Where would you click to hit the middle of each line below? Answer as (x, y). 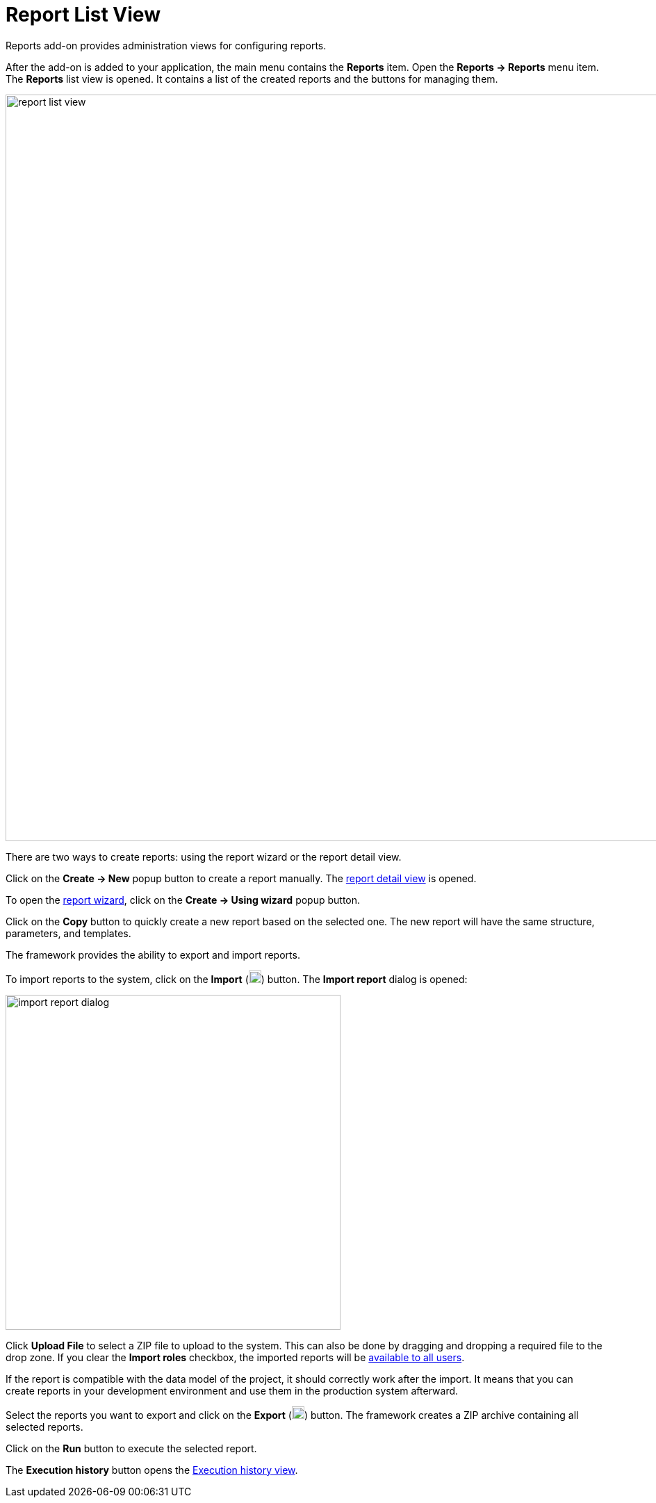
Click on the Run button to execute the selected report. (131, 1448)
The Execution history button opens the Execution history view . (152, 1470)
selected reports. (44, 1427)
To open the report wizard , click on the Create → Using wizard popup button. (183, 900)
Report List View (83, 15)
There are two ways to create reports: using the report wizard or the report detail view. (204, 856)
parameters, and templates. (68, 933)
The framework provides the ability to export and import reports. (153, 954)
